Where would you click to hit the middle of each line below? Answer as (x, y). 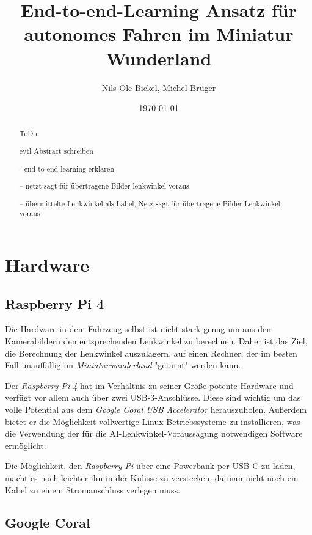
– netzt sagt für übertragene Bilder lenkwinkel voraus (104, 186)
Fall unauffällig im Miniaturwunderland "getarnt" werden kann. (123, 365)
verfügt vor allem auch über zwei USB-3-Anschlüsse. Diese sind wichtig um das (153, 397)
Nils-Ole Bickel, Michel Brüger (159, 87)
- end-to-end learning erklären (67, 168)
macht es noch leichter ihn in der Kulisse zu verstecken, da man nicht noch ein (152, 477)
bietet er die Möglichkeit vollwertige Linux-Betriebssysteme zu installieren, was (153, 421)
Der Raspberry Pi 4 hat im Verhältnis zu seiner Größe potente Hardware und (149, 385)
